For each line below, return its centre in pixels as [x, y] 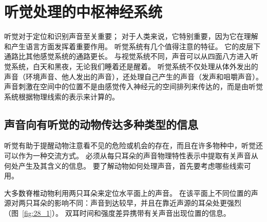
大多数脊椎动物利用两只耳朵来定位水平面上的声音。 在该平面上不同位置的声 [131, 193]
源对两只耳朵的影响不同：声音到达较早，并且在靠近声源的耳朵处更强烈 [123, 203]
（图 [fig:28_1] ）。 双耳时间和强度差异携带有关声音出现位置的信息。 [117, 213]
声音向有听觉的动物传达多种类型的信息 [101, 124]
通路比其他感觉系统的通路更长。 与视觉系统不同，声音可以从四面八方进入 [128, 56]
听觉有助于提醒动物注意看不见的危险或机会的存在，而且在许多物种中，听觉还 [133, 145]
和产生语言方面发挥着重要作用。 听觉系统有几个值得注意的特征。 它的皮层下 [132, 46]
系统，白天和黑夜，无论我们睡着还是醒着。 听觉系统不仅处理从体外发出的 [135, 66]
